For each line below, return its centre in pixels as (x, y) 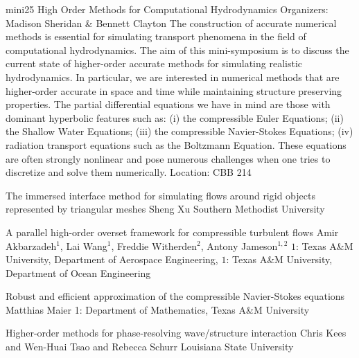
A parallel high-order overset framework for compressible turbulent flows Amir (172, 232)
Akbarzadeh (31, 245)
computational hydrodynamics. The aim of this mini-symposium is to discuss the (177, 50)
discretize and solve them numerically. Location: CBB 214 (129, 172)
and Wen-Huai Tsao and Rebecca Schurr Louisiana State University (150, 347)
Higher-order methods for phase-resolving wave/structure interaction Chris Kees (176, 333)
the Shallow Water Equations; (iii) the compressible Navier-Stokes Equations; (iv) (179, 131)
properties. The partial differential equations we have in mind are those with (168, 104)
